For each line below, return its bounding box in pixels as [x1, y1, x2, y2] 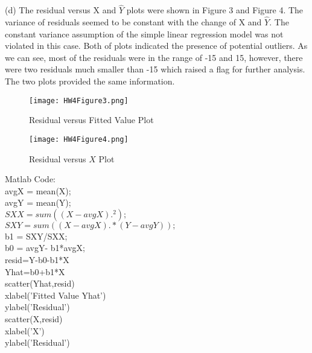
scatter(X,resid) [5, 313, 63, 325]
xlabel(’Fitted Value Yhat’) [5, 288, 106, 301]
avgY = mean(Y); [5, 196, 71, 209]
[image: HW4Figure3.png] [29, 96, 129, 105]
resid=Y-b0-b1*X [5, 253, 69, 266]
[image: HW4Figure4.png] [29, 135, 129, 144]
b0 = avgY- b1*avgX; [5, 241, 85, 254]
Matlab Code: [5, 173, 56, 185]
